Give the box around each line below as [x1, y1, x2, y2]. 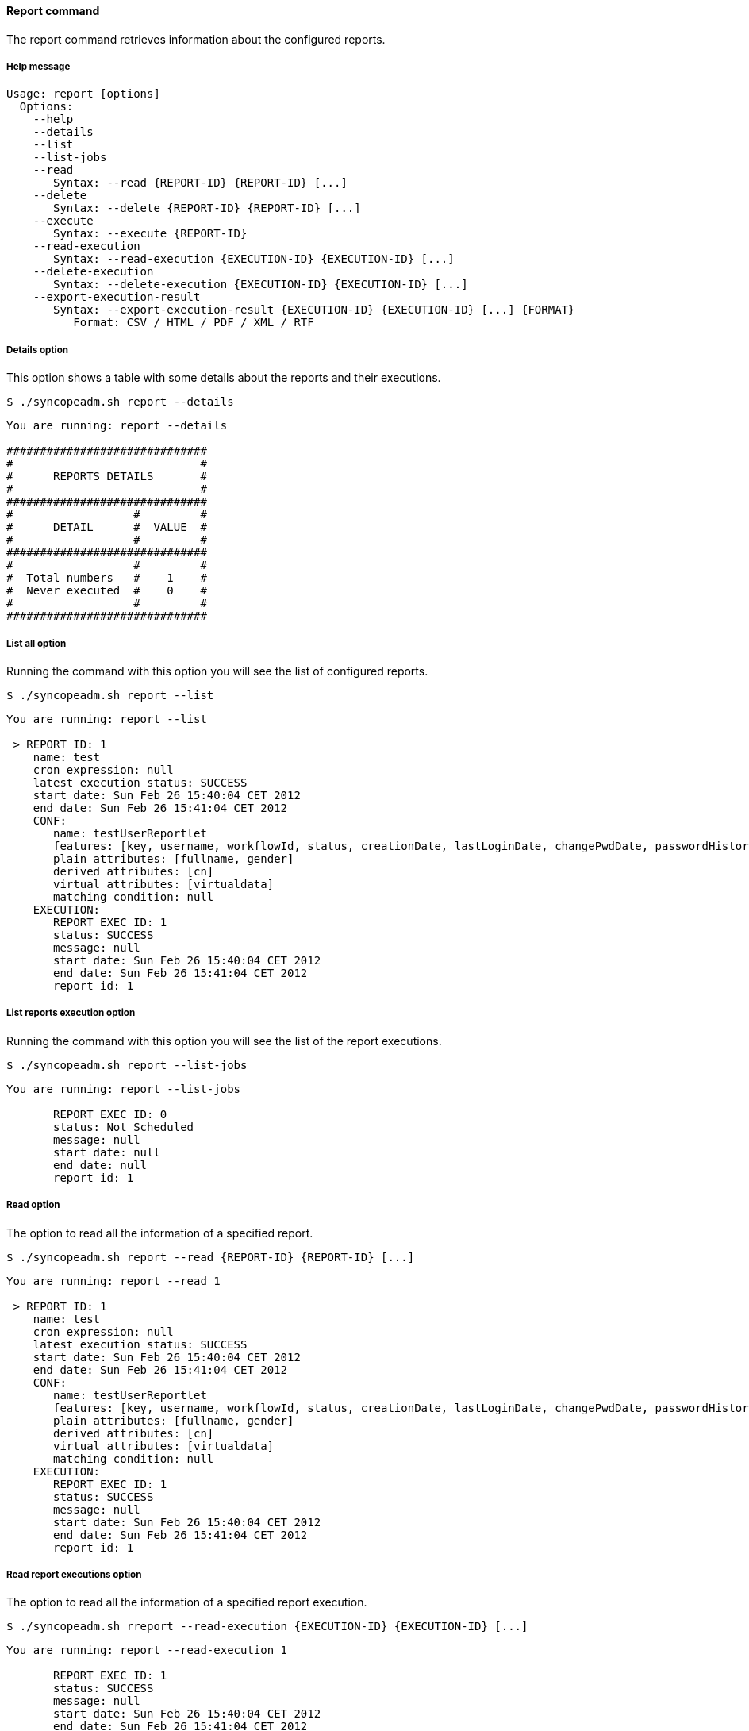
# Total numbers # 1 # [6, 571, 207, 585]
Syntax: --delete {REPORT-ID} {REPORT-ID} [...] [53, 202, 361, 215]
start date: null [53, 1145, 160, 1159]
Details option [6, 344, 69, 356]
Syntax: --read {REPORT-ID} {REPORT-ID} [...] [53, 176, 348, 190]
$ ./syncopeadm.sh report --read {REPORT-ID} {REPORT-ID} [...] [6, 1250, 415, 1264]
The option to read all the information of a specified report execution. [6, 1595, 367, 1610]
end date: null [53, 1158, 148, 1171]
